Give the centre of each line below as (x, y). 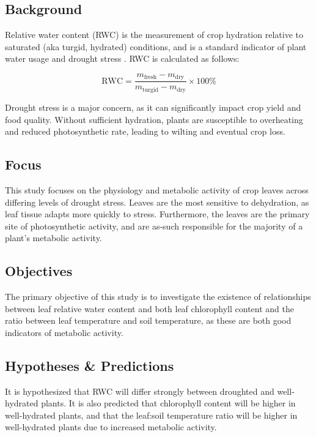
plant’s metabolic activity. (53, 238)
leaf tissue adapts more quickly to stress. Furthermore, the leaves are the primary (157, 214)
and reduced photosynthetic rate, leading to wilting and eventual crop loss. (145, 131)
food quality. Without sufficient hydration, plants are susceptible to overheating (154, 119)
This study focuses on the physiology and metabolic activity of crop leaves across (157, 189)
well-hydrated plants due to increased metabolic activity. (111, 427)
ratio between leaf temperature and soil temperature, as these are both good (148, 320)
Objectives (39, 271)
